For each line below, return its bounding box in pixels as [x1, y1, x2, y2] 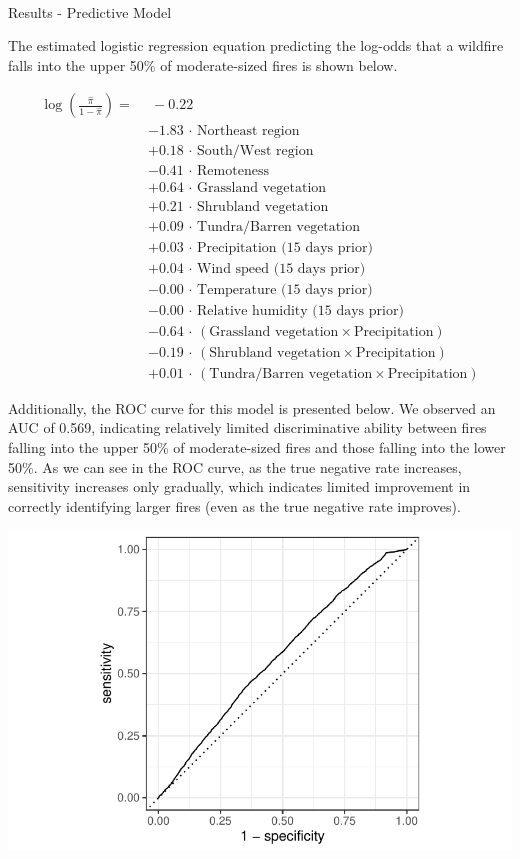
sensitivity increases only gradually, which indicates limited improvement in [8, 476, 471, 497]
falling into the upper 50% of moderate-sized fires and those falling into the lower [8, 437, 506, 457]
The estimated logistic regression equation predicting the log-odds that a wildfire [8, 35, 504, 56]
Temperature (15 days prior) [197, 282, 373, 297]
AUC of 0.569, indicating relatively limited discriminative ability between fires [8, 417, 487, 438]
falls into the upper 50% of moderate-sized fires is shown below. [8, 54, 398, 75]
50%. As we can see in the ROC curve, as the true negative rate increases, [8, 456, 462, 477]
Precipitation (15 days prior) [197, 240, 373, 255]
